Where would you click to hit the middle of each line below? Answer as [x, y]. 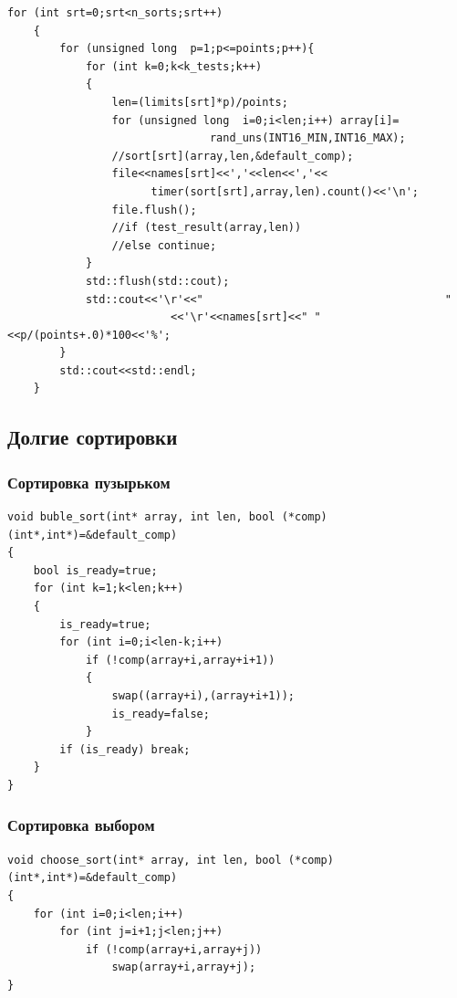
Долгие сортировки [93, 437]
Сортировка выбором [81, 825]
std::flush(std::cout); [157, 281]
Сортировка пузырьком [89, 482]
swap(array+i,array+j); [184, 967]
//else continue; [164, 245]
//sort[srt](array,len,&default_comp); [233, 156]
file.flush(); [154, 210]
